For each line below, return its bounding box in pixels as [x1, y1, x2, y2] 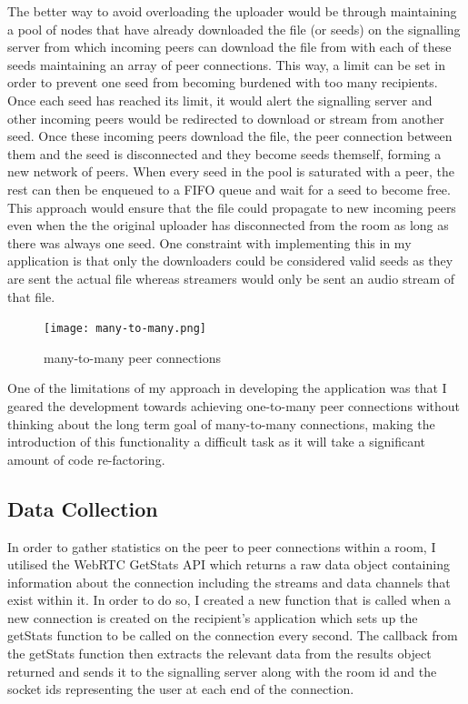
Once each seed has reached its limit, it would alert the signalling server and [7, 90, 433, 109]
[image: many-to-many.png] [44, 322, 206, 336]
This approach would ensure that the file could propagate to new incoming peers [7, 197, 456, 216]
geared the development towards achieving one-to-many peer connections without [7, 396, 461, 415]
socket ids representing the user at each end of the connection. [7, 679, 354, 699]
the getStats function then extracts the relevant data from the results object [7, 644, 432, 663]
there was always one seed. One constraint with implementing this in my [7, 233, 412, 252]
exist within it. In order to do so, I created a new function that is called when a [7, 590, 451, 609]
